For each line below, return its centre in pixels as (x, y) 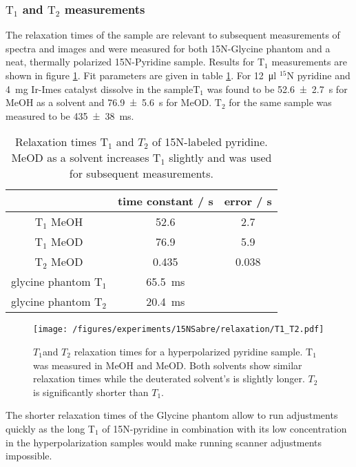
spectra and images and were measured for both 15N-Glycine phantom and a (168, 48)
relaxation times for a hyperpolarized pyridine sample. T (193, 352)
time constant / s (165, 201)
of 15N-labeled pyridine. (210, 142)
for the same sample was (280, 102)
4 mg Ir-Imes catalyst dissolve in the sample (100, 89)
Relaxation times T (62, 142)
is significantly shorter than (91, 392)
